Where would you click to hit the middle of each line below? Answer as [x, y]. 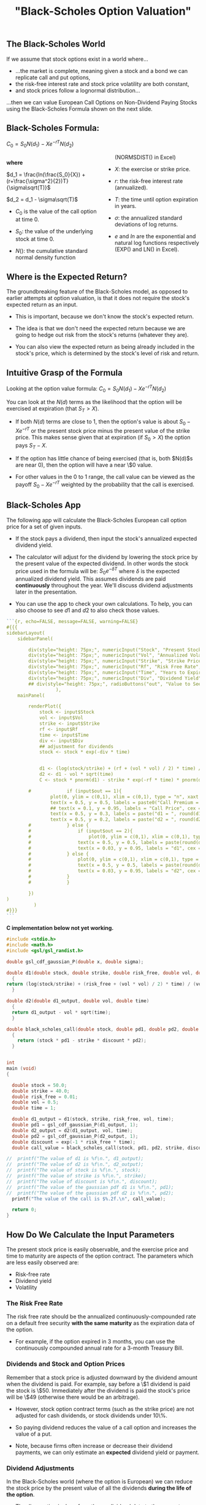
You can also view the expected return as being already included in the [105, 347]
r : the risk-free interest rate [149, 181]
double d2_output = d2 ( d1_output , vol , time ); [72, 1131]
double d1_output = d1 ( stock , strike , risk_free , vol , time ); [93, 1119]
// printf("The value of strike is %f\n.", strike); [77, 1176]
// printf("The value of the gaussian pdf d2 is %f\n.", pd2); [90, 1193]
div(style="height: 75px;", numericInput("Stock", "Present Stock [115, 650]
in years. [125, 206]
